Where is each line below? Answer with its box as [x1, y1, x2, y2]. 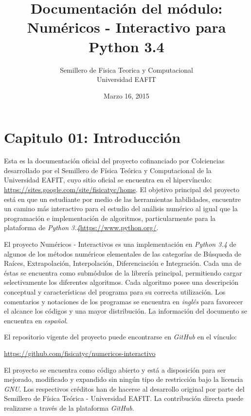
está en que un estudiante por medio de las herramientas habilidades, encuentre [4, 194, 241, 204]
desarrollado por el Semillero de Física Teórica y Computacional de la [4, 165, 212, 175]
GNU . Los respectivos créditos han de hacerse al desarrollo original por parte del [4, 383, 245, 394]
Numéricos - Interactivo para [27, 17, 226, 37]
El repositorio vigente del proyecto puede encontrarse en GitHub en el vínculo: [4, 332, 237, 342]
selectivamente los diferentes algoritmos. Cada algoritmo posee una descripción [4, 277, 239, 287]
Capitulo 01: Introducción [4, 127, 181, 147]
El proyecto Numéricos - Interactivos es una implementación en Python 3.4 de [4, 238, 236, 249]
